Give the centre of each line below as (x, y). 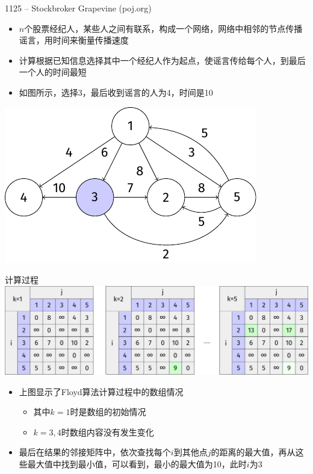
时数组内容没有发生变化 (107, 432)
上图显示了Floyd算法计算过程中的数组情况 (101, 391)
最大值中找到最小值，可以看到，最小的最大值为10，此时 (137, 463)
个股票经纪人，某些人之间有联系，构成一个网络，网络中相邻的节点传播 (163, 28)
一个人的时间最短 (53, 72)
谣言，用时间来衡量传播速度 (74, 40)
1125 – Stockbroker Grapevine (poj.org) (78, 8)
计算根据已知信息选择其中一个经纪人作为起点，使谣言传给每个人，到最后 (162, 60)
